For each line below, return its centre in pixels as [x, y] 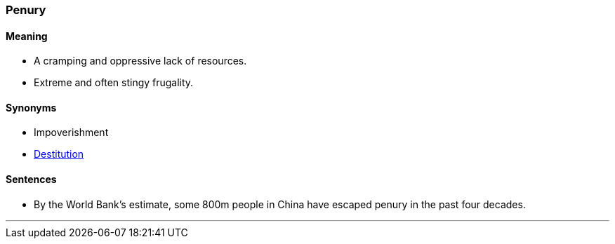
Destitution [59, 154]
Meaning [27, 36]
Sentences [31, 179]
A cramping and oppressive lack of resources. [140, 61]
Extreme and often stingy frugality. [114, 83]
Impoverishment [71, 133]
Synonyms [31, 107]
